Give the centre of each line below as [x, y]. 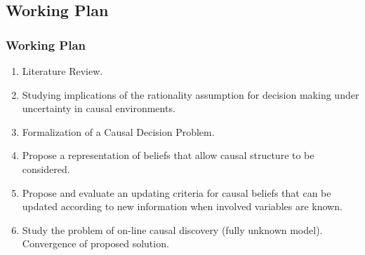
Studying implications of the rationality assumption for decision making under [191, 94]
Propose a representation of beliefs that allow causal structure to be [168, 155]
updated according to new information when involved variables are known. [182, 206]
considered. [46, 168]
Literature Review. [62, 71]
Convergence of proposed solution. [95, 243]
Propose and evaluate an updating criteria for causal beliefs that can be [177, 192]
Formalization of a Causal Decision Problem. [118, 131]
